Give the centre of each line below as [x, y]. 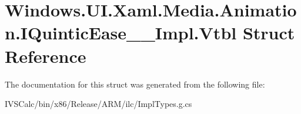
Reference [46, 56]
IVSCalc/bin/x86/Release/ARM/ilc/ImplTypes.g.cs [98, 104]
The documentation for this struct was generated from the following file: [135, 84]
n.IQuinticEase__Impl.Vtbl [121, 33]
